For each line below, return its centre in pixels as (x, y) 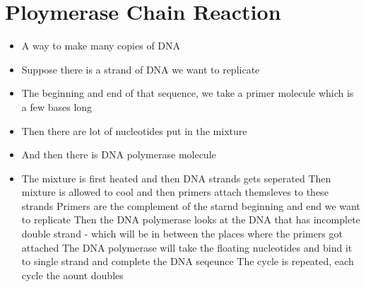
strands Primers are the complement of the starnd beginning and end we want (191, 205)
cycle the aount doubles (72, 275)
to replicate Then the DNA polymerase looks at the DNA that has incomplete (191, 219)
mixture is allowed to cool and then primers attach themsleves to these (175, 192)
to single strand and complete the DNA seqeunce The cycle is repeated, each (188, 261)
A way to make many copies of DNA (101, 46)
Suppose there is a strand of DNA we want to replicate (141, 69)
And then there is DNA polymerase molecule (119, 154)
